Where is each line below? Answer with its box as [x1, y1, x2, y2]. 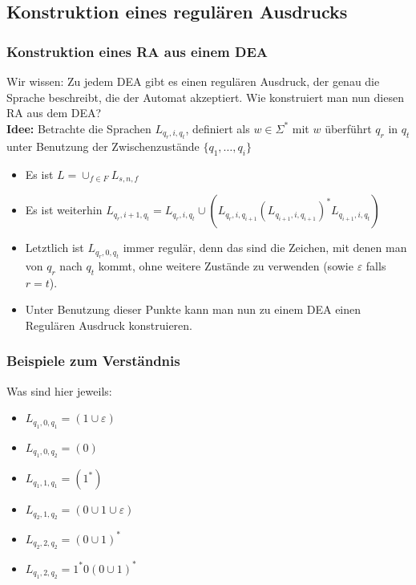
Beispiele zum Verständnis [6, 351, 180, 371]
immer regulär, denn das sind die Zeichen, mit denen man [123, 239, 407, 256]
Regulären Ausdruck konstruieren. [25, 316, 192, 333]
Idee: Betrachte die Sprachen [6, 120, 151, 136]
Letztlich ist [25, 239, 84, 256]
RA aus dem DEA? [6, 104, 102, 121]
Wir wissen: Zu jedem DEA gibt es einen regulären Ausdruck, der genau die [6, 73, 380, 89]
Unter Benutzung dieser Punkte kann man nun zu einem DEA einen [25, 301, 361, 318]
